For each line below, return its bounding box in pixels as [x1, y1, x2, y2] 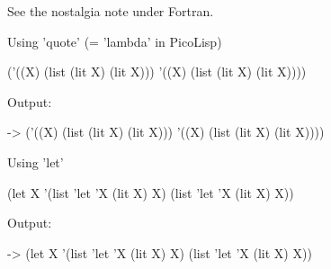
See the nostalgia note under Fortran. [7, 2, 214, 20]
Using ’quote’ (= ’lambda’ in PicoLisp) [7, 31, 222, 50]
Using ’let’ [7, 152, 64, 171]
